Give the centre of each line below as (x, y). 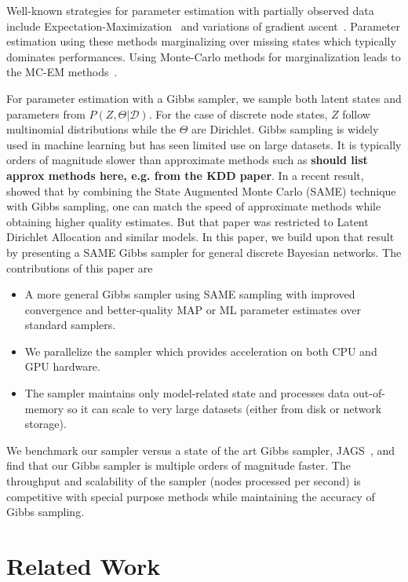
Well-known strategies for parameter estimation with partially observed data (190, 10)
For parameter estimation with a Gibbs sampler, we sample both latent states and (204, 98)
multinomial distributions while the (91, 129)
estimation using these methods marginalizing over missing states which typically (201, 41)
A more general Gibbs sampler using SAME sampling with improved (190, 294)
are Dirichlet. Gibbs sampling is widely (285, 129)
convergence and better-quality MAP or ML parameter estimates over (193, 309)
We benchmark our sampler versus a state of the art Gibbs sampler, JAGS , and (200, 450)
